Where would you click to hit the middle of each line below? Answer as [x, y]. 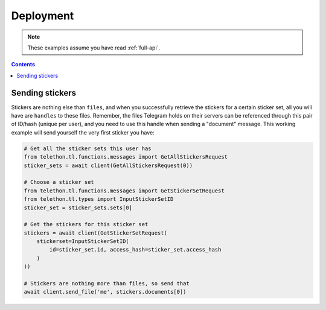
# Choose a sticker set [59, 182]
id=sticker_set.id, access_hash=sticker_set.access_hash [135, 250]
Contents [23, 65]
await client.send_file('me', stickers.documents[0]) [105, 292]
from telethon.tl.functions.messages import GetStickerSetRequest [124, 191]
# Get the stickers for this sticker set [86, 224]
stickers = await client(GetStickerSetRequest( [95, 233]
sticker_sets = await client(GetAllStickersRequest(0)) [108, 165]
